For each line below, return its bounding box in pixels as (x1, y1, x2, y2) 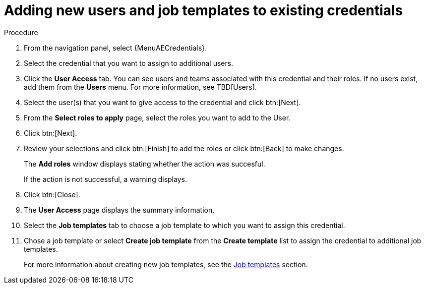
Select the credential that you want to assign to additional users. (24, 58, 234, 67)
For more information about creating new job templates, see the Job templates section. (24, 260, 308, 269)
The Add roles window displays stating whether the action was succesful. (24, 159, 265, 168)
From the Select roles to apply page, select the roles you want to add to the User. (24, 113, 291, 122)
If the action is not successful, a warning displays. (24, 174, 187, 183)
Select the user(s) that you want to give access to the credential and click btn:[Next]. (24, 98, 301, 107)
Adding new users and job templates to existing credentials (4, 2, 403, 19)
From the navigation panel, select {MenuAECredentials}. (24, 43, 207, 52)
